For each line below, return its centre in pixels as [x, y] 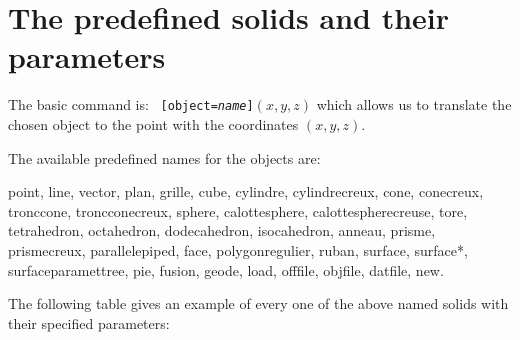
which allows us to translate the [414, 104]
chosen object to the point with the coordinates [153, 123]
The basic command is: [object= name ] [131, 104]
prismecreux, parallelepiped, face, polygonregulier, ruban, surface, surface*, [238, 249]
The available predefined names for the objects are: [164, 157]
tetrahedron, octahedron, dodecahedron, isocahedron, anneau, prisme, [222, 230]
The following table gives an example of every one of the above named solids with [258, 303]
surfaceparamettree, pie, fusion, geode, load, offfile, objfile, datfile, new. [226, 269]
